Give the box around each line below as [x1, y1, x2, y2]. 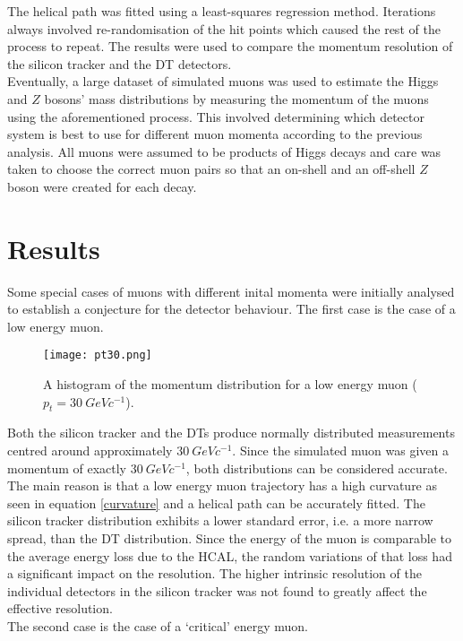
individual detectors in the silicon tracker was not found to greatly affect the [7, 581, 427, 600]
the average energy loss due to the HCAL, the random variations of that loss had [7, 546, 452, 565]
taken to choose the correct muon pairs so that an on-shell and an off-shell [7, 160, 416, 178]
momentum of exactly [7, 458, 126, 477]
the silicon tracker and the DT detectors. [7, 54, 232, 73]
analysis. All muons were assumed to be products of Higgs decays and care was [7, 142, 442, 160]
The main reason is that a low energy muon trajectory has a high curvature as [7, 476, 438, 495]
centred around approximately [7, 441, 173, 460]
